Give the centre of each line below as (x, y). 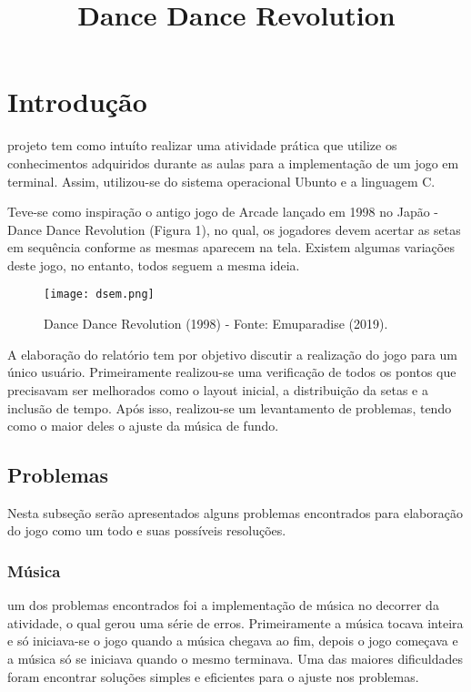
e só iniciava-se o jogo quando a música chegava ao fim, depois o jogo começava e (233, 641)
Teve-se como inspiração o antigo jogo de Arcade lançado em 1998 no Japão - (223, 212)
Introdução (77, 102)
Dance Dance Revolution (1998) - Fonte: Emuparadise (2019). (216, 324)
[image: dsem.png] (99, 295)
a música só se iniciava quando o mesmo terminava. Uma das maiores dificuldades (235, 659)
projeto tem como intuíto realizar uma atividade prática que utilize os (202, 145)
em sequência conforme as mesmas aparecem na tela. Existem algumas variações (231, 247)
